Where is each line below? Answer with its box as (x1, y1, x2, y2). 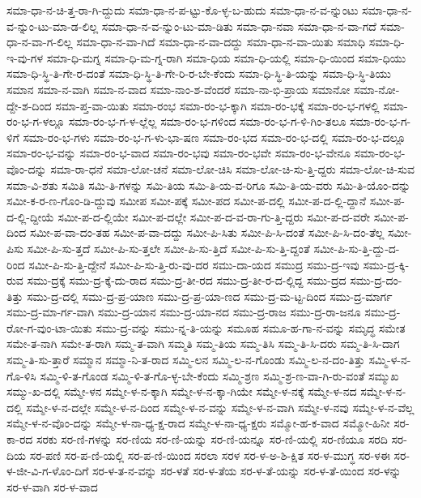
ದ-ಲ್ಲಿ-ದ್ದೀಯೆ (6, 208, 54, 225)
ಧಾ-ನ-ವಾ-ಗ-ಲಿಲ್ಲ (6, 33, 73, 50)
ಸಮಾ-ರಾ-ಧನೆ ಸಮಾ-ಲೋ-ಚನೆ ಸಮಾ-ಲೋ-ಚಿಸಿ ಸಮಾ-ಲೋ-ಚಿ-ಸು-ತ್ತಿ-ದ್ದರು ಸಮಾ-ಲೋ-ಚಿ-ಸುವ (50, 160, 415, 177)
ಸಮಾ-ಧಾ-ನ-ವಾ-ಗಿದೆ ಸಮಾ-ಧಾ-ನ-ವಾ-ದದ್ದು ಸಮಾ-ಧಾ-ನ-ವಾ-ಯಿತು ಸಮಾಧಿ (76, 33, 366, 50)
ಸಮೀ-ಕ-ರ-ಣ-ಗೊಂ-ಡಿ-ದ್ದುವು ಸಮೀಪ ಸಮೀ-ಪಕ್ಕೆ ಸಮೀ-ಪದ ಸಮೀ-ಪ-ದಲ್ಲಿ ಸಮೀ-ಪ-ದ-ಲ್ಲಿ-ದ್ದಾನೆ (6, 192, 366, 209)
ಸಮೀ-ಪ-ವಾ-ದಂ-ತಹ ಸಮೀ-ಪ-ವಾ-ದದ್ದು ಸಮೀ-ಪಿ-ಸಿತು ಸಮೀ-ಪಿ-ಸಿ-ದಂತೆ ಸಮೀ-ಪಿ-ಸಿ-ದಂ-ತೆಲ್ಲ (29, 224, 385, 241)
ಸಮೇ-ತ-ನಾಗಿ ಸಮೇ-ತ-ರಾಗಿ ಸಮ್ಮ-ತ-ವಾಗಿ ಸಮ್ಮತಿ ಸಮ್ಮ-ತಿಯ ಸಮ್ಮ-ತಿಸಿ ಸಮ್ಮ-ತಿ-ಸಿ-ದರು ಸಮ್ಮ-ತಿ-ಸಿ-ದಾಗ (6, 335, 400, 352)
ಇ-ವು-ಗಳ (6, 49, 44, 66)
